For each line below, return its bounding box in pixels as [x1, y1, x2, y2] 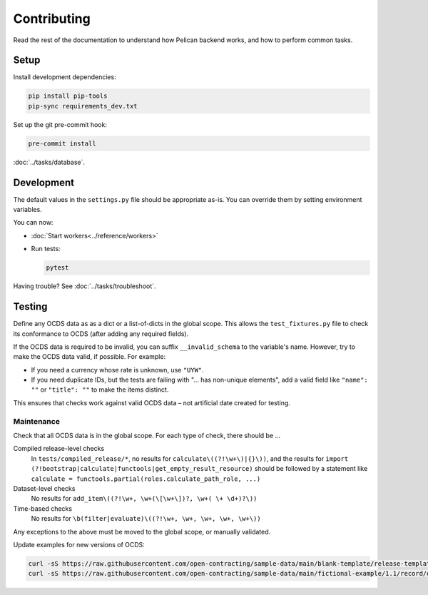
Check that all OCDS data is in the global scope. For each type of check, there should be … [13, 432, 281, 439]
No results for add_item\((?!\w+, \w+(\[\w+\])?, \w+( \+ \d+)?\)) [31, 494, 258, 503]
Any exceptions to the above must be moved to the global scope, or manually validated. [13, 527, 271, 536]
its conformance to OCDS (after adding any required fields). [13, 329, 189, 338]
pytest [46, 264, 69, 272]
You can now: [13, 218, 53, 227]
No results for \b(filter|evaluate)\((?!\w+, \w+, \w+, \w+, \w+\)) [31, 514, 261, 523]
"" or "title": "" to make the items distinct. [31, 385, 169, 394]
